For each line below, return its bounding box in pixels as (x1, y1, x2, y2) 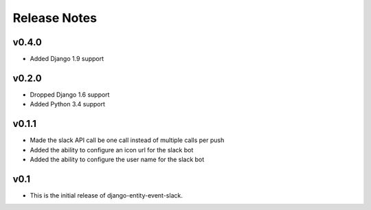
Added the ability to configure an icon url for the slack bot (30, 145, 194, 154)
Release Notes (12, 10, 98, 25)
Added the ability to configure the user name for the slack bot (30, 155, 205, 164)
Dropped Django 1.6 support (30, 90, 110, 99)
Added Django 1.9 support (30, 55, 104, 63)
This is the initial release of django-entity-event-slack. (30, 191, 183, 199)
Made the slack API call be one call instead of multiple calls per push (30, 136, 225, 144)
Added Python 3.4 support (30, 100, 106, 108)
